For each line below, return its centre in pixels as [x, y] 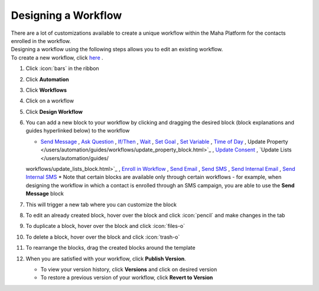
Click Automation [47, 79]
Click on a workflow [50, 101]
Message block [45, 194]
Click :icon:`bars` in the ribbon [63, 68]
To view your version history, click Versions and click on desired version [129, 269]
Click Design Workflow [54, 111]
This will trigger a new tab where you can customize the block [101, 204]
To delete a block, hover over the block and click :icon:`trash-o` [103, 237]
